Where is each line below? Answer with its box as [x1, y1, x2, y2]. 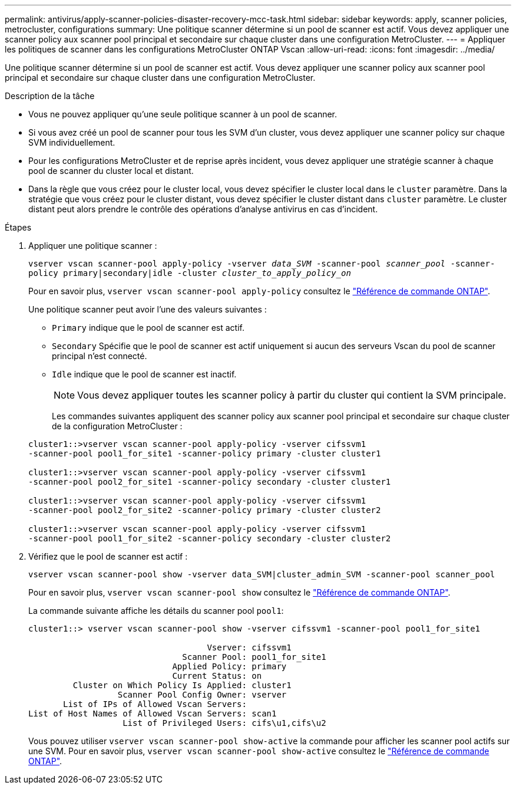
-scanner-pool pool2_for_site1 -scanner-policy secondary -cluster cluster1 [28, 477, 391, 486]
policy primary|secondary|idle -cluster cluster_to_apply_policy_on [28, 268, 351, 278]
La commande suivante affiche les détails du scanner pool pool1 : [28, 606, 284, 616]
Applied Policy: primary [172, 662, 287, 671]
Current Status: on [172, 671, 262, 680]
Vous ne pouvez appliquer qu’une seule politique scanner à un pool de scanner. [28, 109, 338, 119]
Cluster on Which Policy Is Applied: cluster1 [72, 680, 292, 690]
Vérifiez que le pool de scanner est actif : [28, 551, 188, 561]
